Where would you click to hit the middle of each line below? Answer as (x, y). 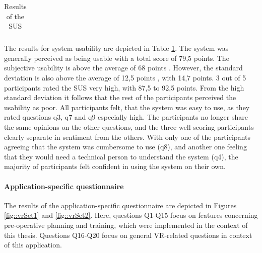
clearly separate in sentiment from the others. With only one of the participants (127, 137)
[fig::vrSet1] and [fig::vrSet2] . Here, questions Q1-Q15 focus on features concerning (131, 215)
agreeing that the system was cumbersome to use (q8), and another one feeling (125, 147)
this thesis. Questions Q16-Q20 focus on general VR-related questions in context (128, 235)
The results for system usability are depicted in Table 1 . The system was (116, 48)
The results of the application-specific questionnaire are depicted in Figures (120, 205)
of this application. (33, 245)
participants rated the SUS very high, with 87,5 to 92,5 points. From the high (124, 87)
